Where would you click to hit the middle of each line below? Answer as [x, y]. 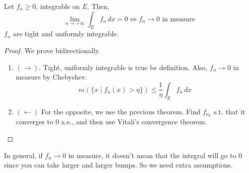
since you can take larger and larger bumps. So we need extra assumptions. [119, 165]
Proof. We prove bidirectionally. [52, 50]
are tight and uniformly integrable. [66, 34]
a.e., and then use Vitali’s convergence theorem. [134, 122]
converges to [34, 122]
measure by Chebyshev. [51, 77]
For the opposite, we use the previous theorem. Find [121, 111]
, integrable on [58, 6]
